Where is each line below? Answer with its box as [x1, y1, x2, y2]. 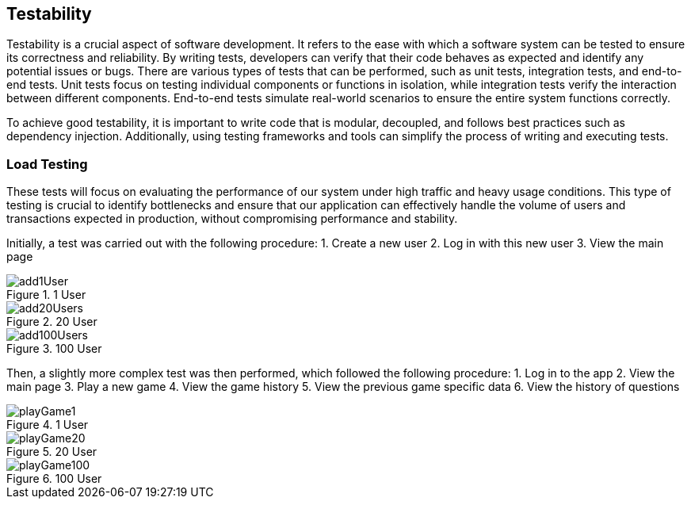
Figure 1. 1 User [6, 288, 86, 302]
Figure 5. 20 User [6, 445, 97, 459]
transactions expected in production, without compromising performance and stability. [6, 212, 458, 226]
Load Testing [6, 155, 88, 172]
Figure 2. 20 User [6, 315, 97, 329]
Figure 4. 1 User [6, 418, 89, 432]
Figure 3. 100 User [6, 342, 102, 356]
